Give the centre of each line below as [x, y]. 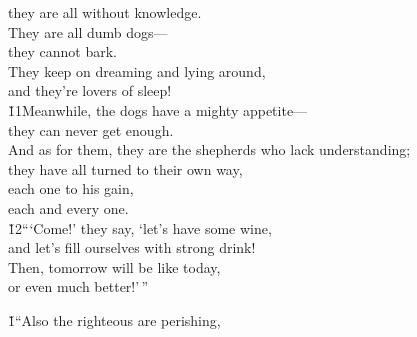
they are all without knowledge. [105, 12]
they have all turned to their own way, [125, 168]
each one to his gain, [71, 188]
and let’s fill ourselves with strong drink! [132, 247]
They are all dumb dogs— [88, 31]
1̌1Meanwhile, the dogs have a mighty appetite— [158, 109]
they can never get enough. [91, 129]
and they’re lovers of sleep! [90, 90]
